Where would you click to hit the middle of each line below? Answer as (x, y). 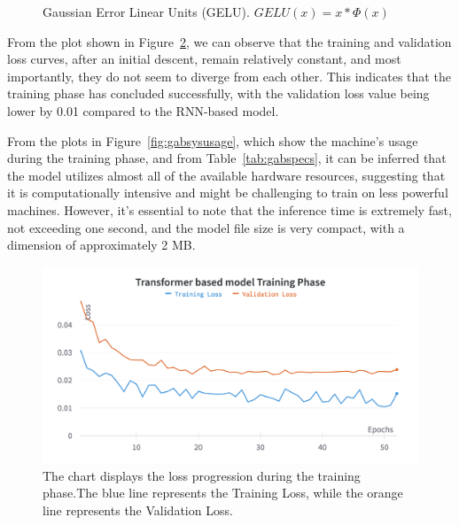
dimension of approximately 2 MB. (101, 245)
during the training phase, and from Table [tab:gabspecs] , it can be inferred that (227, 158)
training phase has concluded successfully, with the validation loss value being (218, 93)
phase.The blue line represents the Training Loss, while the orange (223, 493)
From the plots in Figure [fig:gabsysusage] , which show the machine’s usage (213, 140)
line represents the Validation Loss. (138, 510)
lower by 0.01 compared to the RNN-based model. (143, 110)
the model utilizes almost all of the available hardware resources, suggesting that (226, 175)
